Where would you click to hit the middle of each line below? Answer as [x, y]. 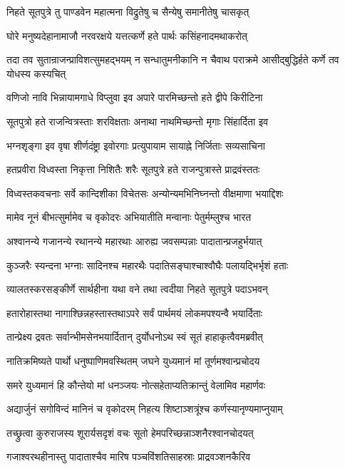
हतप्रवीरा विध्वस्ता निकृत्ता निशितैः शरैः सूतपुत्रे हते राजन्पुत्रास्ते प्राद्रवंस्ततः [133, 169]
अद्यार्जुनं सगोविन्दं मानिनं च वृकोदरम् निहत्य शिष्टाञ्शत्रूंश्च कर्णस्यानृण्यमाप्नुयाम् [145, 409]
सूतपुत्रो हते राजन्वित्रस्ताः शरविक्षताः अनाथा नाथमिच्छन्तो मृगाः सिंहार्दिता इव [138, 121]
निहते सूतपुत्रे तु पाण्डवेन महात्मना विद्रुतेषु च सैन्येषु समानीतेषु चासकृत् [128, 11]
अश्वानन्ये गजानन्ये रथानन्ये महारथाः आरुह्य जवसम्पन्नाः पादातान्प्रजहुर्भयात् [134, 241]
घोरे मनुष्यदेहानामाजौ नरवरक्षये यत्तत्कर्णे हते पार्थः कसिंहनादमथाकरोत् [127, 35]
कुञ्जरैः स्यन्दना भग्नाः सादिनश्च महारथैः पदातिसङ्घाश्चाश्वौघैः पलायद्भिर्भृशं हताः [148, 265]
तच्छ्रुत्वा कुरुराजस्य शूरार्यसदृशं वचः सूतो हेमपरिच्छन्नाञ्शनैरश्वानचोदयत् [130, 432]
